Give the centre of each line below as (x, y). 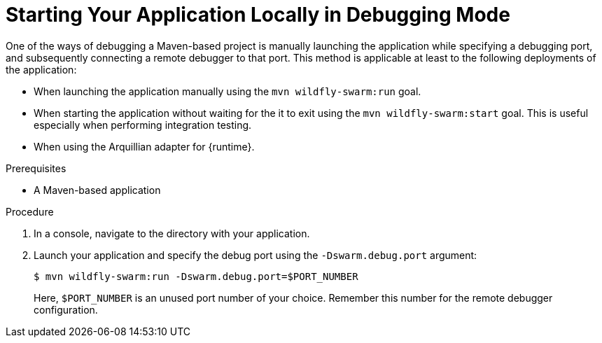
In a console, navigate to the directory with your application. (172, 233)
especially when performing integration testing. (143, 125)
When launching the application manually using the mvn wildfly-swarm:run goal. (227, 91)
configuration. (66, 309)
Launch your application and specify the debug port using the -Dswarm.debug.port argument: (255, 255)
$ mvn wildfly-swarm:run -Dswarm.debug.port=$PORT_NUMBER (196, 276)
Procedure (30, 211)
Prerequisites (36, 168)
